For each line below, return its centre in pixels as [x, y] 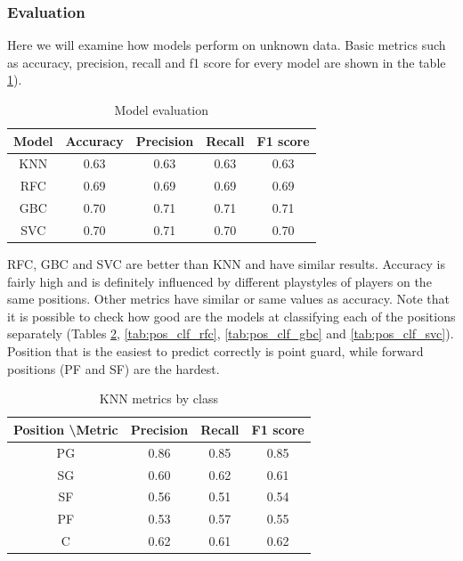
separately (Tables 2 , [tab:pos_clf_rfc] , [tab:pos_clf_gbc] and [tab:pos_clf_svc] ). [231, 333]
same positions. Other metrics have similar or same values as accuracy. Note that [228, 299]
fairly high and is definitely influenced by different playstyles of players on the [219, 281]
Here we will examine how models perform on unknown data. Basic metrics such [227, 45]
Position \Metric [66, 429]
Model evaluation [162, 110]
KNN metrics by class [158, 398]
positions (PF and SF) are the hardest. [114, 368]
